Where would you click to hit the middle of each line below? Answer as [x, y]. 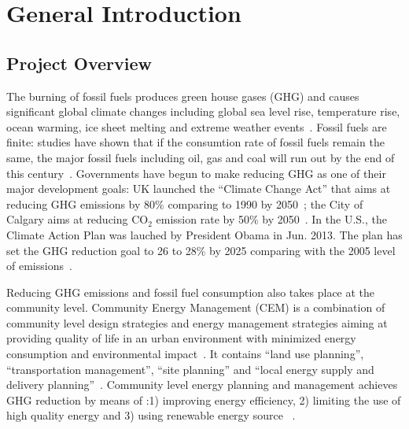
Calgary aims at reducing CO [77, 219]
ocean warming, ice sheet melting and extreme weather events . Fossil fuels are [197, 126]
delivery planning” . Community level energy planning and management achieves [202, 385]
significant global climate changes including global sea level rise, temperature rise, [203, 111]
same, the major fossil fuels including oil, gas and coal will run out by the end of [201, 157]
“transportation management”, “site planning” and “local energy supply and [190, 369]
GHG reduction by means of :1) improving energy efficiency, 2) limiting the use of [204, 399]
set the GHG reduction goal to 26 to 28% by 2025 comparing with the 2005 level [201, 250]
